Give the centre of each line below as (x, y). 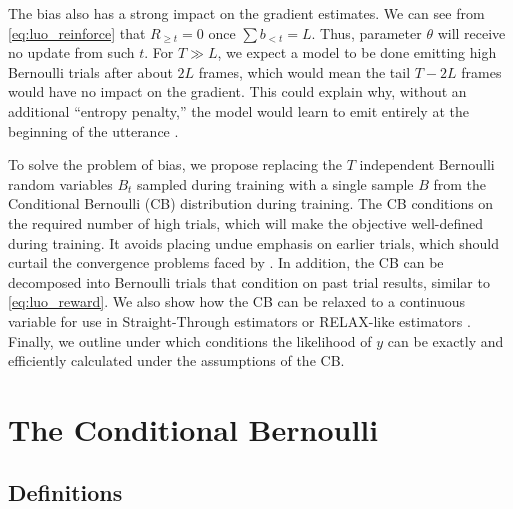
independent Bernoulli (427, 164)
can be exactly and (445, 340)
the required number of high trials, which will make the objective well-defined (246, 222)
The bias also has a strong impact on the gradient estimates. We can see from (246, 13)
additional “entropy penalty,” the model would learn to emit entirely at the (238, 110)
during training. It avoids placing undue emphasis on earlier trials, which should (254, 242)
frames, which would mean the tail (304, 71)
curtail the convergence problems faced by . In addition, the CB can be (226, 262)
